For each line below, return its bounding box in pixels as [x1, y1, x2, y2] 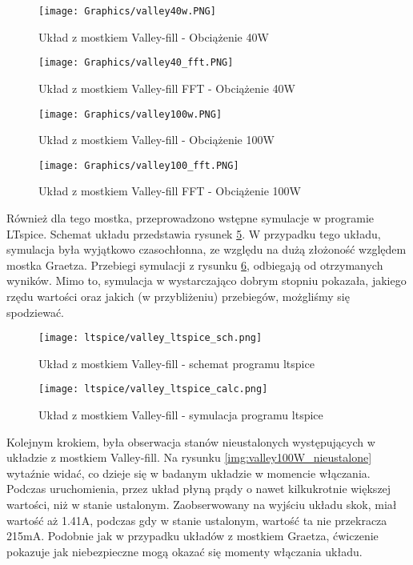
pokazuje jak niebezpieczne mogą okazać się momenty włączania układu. [6, 543, 363, 559]
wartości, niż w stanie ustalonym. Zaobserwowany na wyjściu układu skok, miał [6, 496, 397, 513]
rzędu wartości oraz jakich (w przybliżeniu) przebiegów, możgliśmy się [6, 287, 350, 304]
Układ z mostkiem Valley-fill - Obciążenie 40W [38, 28, 269, 45]
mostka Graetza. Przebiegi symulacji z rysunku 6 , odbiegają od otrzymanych [6, 256, 383, 273]
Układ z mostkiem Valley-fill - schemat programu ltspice [38, 355, 315, 371]
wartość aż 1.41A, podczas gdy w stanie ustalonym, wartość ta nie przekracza [6, 511, 387, 528]
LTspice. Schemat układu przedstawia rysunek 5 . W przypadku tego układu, [6, 225, 381, 242]
